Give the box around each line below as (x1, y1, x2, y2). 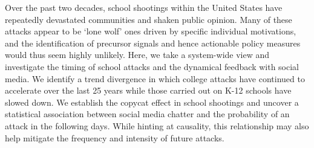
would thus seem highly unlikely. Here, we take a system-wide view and (5, 48, 270, 61)
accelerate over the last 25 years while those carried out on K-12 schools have (5, 84, 292, 97)
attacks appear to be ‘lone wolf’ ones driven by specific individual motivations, (5, 25, 296, 37)
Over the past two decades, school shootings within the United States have (5, 1, 283, 13)
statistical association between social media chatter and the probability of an (5, 108, 290, 120)
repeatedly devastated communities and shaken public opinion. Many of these (5, 13, 292, 25)
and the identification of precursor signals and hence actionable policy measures (5, 36, 301, 49)
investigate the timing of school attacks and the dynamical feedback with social (5, 60, 299, 72)
